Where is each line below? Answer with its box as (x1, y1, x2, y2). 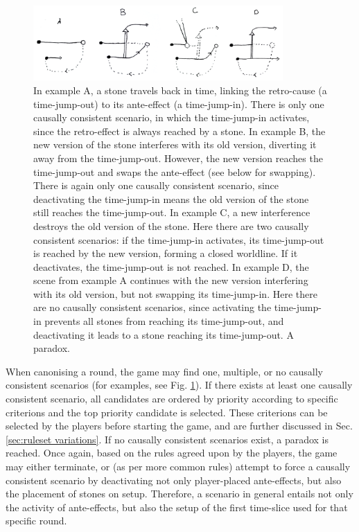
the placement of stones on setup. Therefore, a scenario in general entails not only (6, 486, 353, 501)
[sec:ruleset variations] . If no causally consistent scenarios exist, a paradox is (6, 432, 329, 446)
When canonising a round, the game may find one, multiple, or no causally (6, 364, 323, 378)
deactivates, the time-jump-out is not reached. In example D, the (33, 259, 309, 274)
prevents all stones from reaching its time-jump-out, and (44, 314, 284, 328)
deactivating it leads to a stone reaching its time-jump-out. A (33, 327, 294, 342)
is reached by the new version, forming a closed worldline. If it (33, 246, 298, 260)
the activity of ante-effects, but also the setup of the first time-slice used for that (6, 499, 348, 514)
